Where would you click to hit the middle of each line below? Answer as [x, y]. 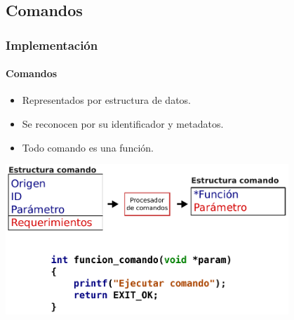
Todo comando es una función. [88, 147]
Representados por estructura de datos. [107, 100]
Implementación [52, 45]
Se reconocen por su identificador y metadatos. [123, 124]
